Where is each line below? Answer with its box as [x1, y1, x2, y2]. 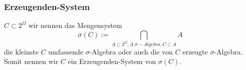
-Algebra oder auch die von [89, 46, 173, 56]
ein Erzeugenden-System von [68, 56, 156, 66]
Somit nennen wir [4, 56, 59, 66]
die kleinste [4, 46, 39, 56]
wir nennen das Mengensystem [28, 20, 122, 30]
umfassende [48, 46, 84, 56]
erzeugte [182, 46, 208, 56]
